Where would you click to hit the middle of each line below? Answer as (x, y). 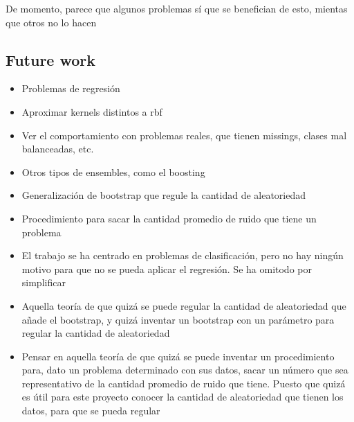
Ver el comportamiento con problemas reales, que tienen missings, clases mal (184, 135)
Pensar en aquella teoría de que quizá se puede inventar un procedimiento (178, 356)
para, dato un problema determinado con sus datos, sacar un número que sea (185, 370)
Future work (51, 59)
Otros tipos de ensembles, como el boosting (113, 172)
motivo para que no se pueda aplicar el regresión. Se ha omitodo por (167, 269)
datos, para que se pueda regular (91, 411)
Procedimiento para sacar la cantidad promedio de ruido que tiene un (169, 218)
